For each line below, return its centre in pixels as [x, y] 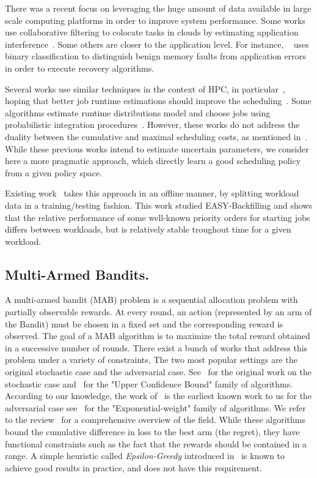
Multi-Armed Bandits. [77, 274]
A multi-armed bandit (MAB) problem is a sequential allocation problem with [151, 300]
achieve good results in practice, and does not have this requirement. [133, 467]
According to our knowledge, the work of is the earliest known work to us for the [158, 396]
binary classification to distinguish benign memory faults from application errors [155, 56]
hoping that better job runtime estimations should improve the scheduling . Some [158, 101]
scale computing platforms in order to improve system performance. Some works [155, 20]
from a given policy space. [54, 172]
